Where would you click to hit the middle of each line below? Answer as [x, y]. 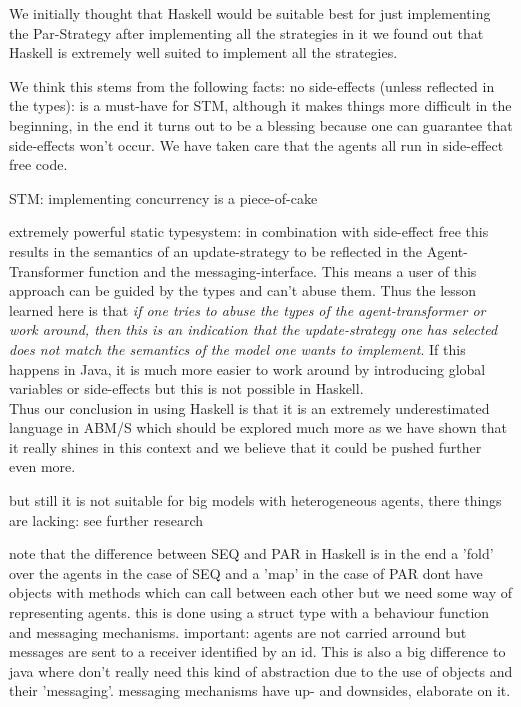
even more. [42, 466]
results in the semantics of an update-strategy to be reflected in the [216, 250]
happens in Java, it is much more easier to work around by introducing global [247, 368]
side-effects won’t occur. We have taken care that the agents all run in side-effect [256, 144]
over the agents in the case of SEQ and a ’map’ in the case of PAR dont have [246, 572]
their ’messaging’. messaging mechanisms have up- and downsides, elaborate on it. [260, 690]
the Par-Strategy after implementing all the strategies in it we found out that [246, 32]
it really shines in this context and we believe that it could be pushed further [245, 446]
